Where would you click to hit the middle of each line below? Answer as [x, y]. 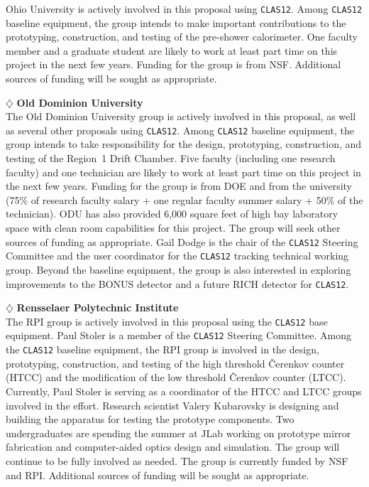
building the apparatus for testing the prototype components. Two [150, 419]
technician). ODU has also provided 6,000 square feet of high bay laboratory [172, 214]
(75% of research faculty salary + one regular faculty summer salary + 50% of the [184, 199]
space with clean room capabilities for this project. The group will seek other [173, 228]
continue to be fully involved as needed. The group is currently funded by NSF [177, 460]
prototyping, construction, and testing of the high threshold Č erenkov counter [175, 363]
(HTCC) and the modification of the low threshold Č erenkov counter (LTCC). [176, 377]
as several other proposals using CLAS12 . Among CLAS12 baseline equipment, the [180, 130]
